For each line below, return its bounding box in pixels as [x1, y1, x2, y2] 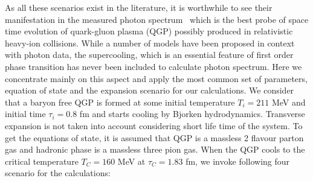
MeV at [117, 154, 146, 167]
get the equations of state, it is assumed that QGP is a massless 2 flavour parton [5, 131, 304, 144]
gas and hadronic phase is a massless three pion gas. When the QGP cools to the [5, 143, 305, 156]
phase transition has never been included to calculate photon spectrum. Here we [5, 60, 302, 72]
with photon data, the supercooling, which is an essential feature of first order [5, 48, 294, 61]
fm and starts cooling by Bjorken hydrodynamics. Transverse [79, 107, 305, 120]
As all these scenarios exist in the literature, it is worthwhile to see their [5, 1, 273, 13]
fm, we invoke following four [186, 154, 290, 167]
